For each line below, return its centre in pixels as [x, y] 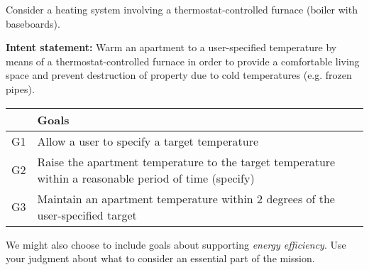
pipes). [20, 88]
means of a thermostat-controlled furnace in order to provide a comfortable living [183, 61]
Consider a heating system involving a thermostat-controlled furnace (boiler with [182, 9]
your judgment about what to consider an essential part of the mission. [160, 258]
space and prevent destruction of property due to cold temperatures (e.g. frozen [179, 75]
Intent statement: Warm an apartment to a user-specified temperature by [171, 47]
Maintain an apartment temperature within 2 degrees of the [186, 198]
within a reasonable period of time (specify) [146, 178]
